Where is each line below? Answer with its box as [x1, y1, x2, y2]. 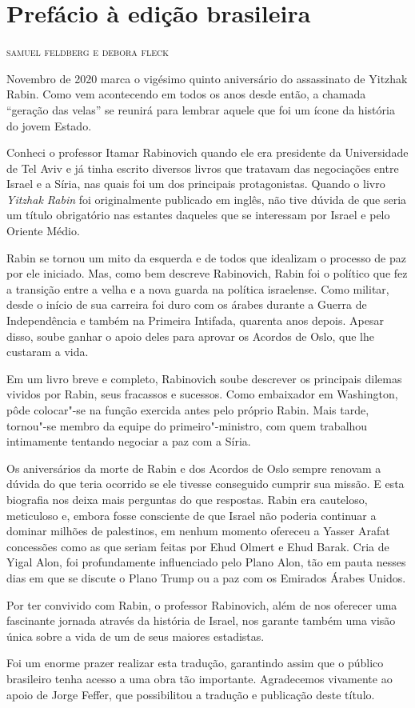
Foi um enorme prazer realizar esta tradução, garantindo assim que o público [6, 654, 384, 671]
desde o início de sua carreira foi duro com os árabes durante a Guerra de [6, 296, 367, 313]
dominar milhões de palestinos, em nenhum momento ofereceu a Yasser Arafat [6, 522, 390, 539]
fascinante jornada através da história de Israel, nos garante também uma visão [6, 612, 396, 629]
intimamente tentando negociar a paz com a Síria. [6, 433, 251, 450]
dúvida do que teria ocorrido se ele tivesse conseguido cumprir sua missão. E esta [6, 475, 405, 492]
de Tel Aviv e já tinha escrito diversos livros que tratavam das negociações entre [6, 159, 399, 176]
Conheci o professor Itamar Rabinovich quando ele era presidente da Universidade [6, 144, 409, 161]
